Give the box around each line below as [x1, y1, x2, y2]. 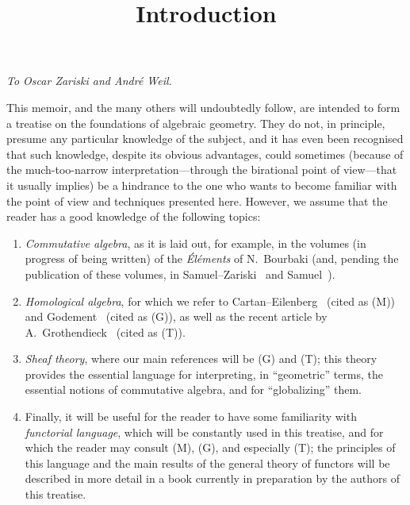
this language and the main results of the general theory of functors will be [25, 454, 390, 471]
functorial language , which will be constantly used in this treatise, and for [25, 423, 384, 440]
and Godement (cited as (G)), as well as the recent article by [25, 308, 328, 325]
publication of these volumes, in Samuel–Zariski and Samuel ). [25, 265, 335, 282]
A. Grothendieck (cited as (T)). [25, 323, 186, 340]
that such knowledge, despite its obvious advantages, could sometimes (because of [6, 145, 404, 162]
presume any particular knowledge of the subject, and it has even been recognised [6, 130, 404, 147]
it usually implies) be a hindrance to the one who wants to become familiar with [6, 176, 397, 193]
